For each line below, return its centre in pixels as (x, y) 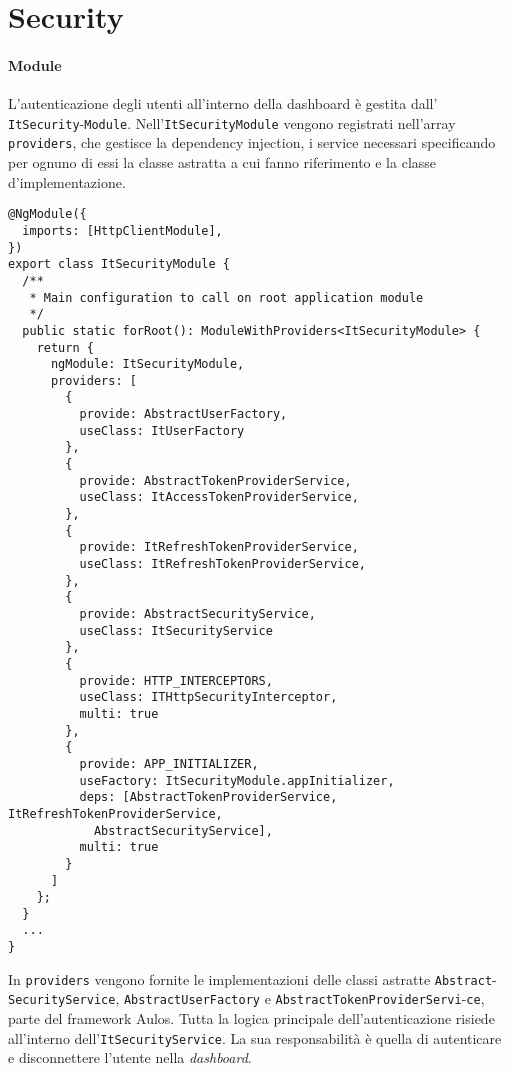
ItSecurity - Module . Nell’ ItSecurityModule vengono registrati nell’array (232, 122)
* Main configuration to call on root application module (226, 297)
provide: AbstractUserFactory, (183, 414)
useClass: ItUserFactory (162, 430)
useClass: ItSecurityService (176, 630)
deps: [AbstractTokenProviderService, (208, 797)
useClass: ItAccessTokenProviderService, (219, 497)
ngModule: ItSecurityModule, (147, 364)
